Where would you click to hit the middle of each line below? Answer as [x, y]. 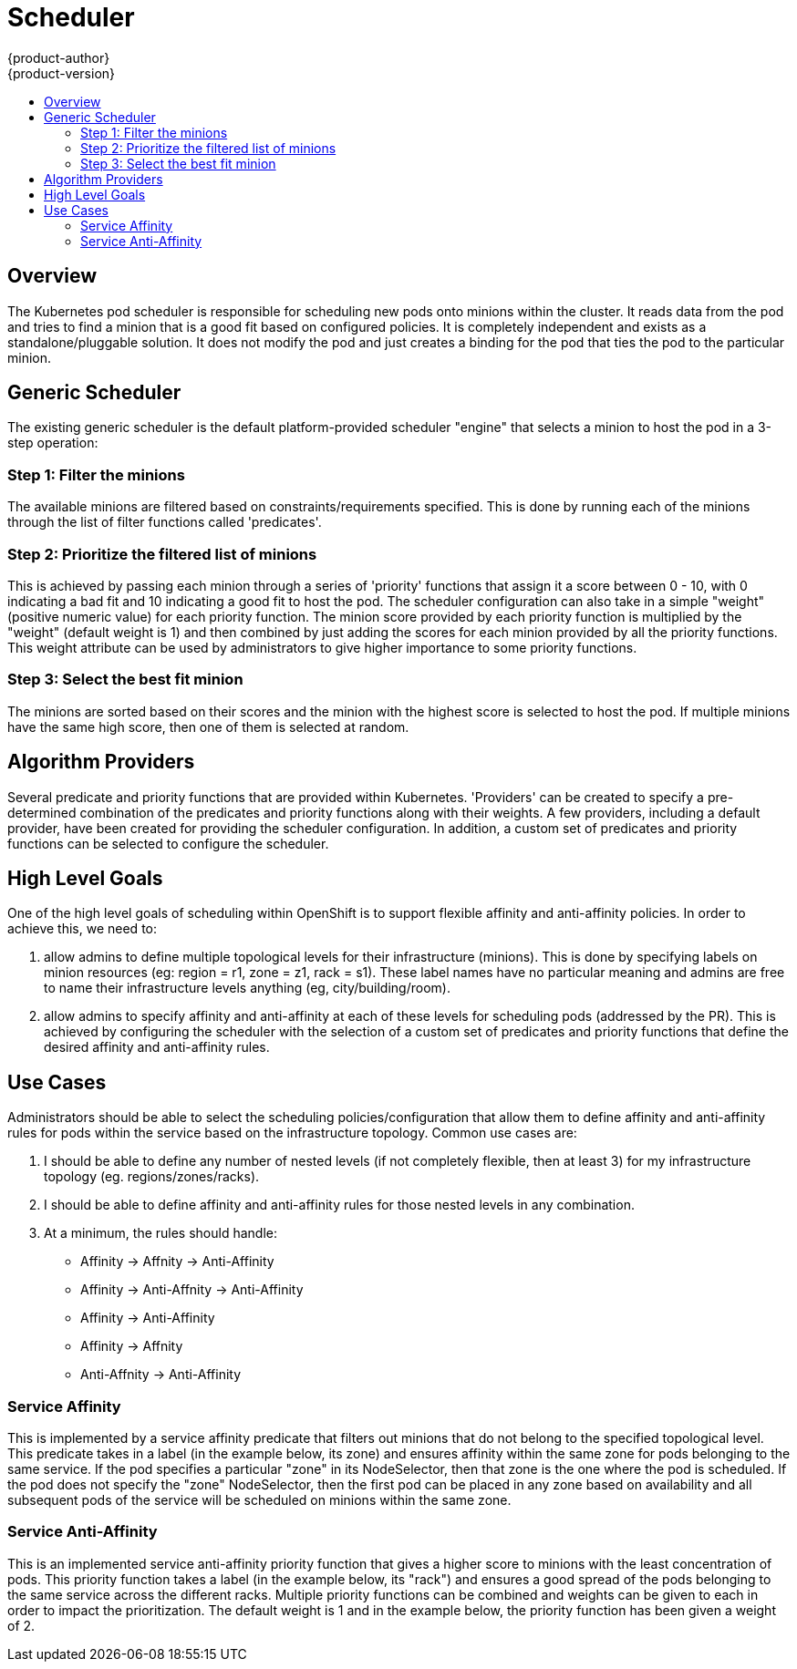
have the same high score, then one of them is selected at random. [208, 726]
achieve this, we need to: [83, 929]
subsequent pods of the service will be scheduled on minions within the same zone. [259, 1499]
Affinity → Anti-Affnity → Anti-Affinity [192, 1290]
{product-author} [59, 57]
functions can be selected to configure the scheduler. [168, 843]
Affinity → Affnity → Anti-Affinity [177, 1262]
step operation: [53, 443]
